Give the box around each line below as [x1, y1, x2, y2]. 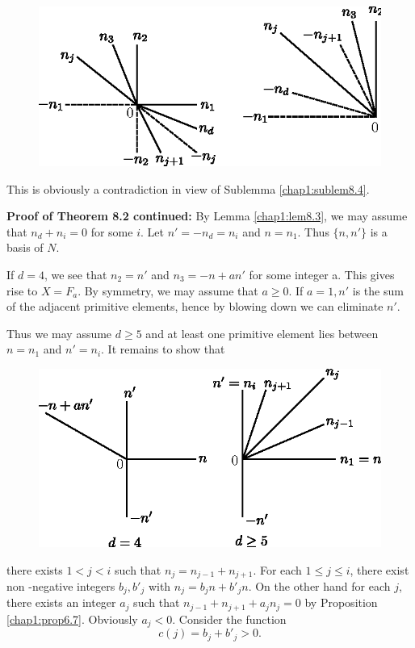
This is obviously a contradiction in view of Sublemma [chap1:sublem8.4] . [6, 180, 370, 197]
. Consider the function [172, 610, 287, 627]
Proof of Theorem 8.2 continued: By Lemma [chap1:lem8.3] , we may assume [6, 207, 408, 224]
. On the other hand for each [248, 578, 391, 595]
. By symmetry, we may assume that [78, 282, 258, 299]
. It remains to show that [101, 341, 225, 357]
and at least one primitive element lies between [145, 324, 379, 341]
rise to [6, 282, 38, 299]
